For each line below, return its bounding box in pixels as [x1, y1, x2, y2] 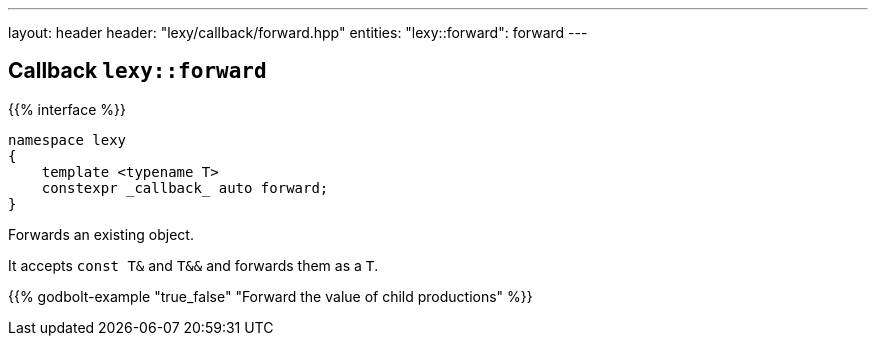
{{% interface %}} [8, 100, 126, 118]
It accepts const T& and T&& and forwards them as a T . [8, 256, 379, 274]
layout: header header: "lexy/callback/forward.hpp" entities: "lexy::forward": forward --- [8, 24, 588, 41]
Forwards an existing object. [8, 225, 194, 243]
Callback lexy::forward [8, 58, 267, 84]
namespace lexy [8, 131, 127, 148]
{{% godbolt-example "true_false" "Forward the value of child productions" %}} [8, 287, 533, 305]
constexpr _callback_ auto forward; [41, 179, 329, 196]
